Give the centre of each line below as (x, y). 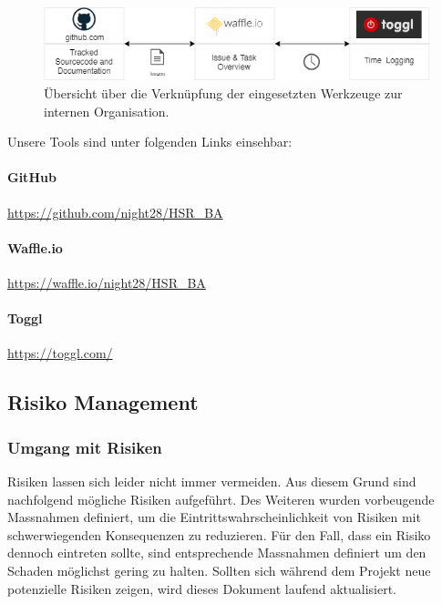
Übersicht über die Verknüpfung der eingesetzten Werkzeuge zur (223, 93)
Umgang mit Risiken (85, 447)
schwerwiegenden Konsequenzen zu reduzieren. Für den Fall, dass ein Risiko (219, 534)
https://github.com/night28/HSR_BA (115, 212)
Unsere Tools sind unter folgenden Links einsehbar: (150, 142)
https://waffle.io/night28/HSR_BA (107, 282)
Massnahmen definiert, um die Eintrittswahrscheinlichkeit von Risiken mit (214, 517)
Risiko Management (103, 402)
